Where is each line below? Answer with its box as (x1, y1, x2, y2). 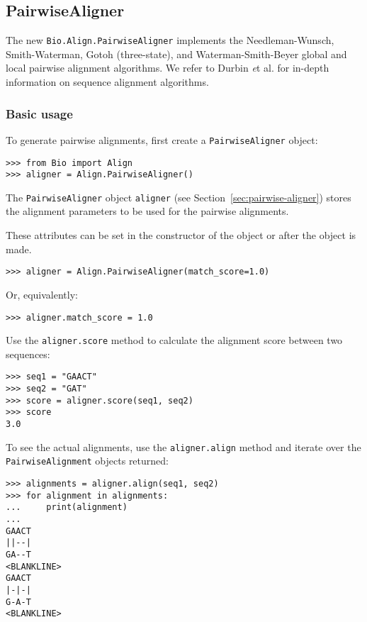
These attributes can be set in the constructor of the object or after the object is (6, 228, 356, 243)
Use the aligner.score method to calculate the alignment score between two (6, 333, 343, 348)
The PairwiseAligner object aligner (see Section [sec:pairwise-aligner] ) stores (6, 189, 351, 204)
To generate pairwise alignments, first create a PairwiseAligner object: (6, 132, 318, 147)
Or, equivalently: (6, 287, 78, 301)
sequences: (6, 346, 50, 361)
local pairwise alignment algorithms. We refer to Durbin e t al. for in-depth (6, 60, 329, 75)
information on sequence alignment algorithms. (6, 74, 209, 89)
